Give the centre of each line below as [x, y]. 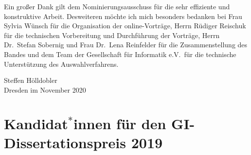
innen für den [120, 123]
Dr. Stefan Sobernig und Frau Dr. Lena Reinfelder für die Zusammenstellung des [126, 45]
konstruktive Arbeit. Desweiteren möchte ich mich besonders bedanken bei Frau [123, 16]
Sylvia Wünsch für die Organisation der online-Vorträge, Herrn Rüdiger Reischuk [125, 26]
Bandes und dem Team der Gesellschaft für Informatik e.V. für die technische [120, 54]
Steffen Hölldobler [31, 80]
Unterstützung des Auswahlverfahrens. [61, 64]
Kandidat [36, 123]
